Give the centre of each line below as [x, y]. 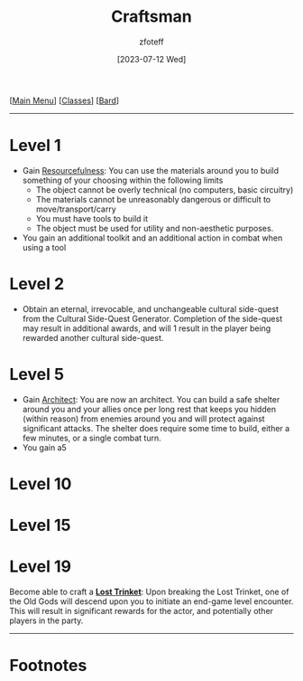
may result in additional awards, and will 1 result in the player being [147, 328]
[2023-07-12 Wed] [151, 59]
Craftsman [151, 17]
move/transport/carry [76, 209]
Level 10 [41, 483]
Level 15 [40, 525]
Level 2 [37, 284]
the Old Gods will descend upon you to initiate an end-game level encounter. [151, 601]
